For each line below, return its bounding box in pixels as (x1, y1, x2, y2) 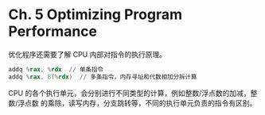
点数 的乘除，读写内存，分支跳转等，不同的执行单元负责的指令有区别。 (25, 98, 257, 108)
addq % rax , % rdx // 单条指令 (8, 65, 103, 73)
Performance (8, 22, 98, 40)
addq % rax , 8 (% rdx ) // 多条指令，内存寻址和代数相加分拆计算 (8, 73, 197, 81)
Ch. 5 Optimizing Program (8, 6, 183, 24)
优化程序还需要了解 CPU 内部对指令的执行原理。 (8, 49, 167, 59)
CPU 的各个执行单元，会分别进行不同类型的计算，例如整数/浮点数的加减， (8, 88, 251, 98)
